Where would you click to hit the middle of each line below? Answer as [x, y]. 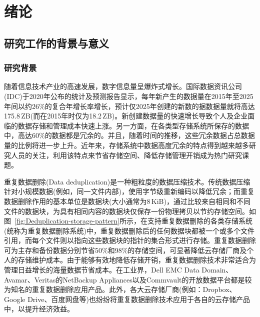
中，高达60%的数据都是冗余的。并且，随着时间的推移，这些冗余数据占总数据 [129, 135]
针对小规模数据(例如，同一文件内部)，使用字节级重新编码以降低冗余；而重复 [129, 191]
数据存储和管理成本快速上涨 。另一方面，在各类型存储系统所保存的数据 [133, 125]
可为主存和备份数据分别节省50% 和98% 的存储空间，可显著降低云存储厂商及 [125, 250]
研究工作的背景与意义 [56, 43]
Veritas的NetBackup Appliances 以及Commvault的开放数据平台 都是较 [143, 279]
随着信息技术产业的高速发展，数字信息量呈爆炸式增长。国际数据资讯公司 [123, 86]
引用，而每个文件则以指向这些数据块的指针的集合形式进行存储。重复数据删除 [130, 240]
